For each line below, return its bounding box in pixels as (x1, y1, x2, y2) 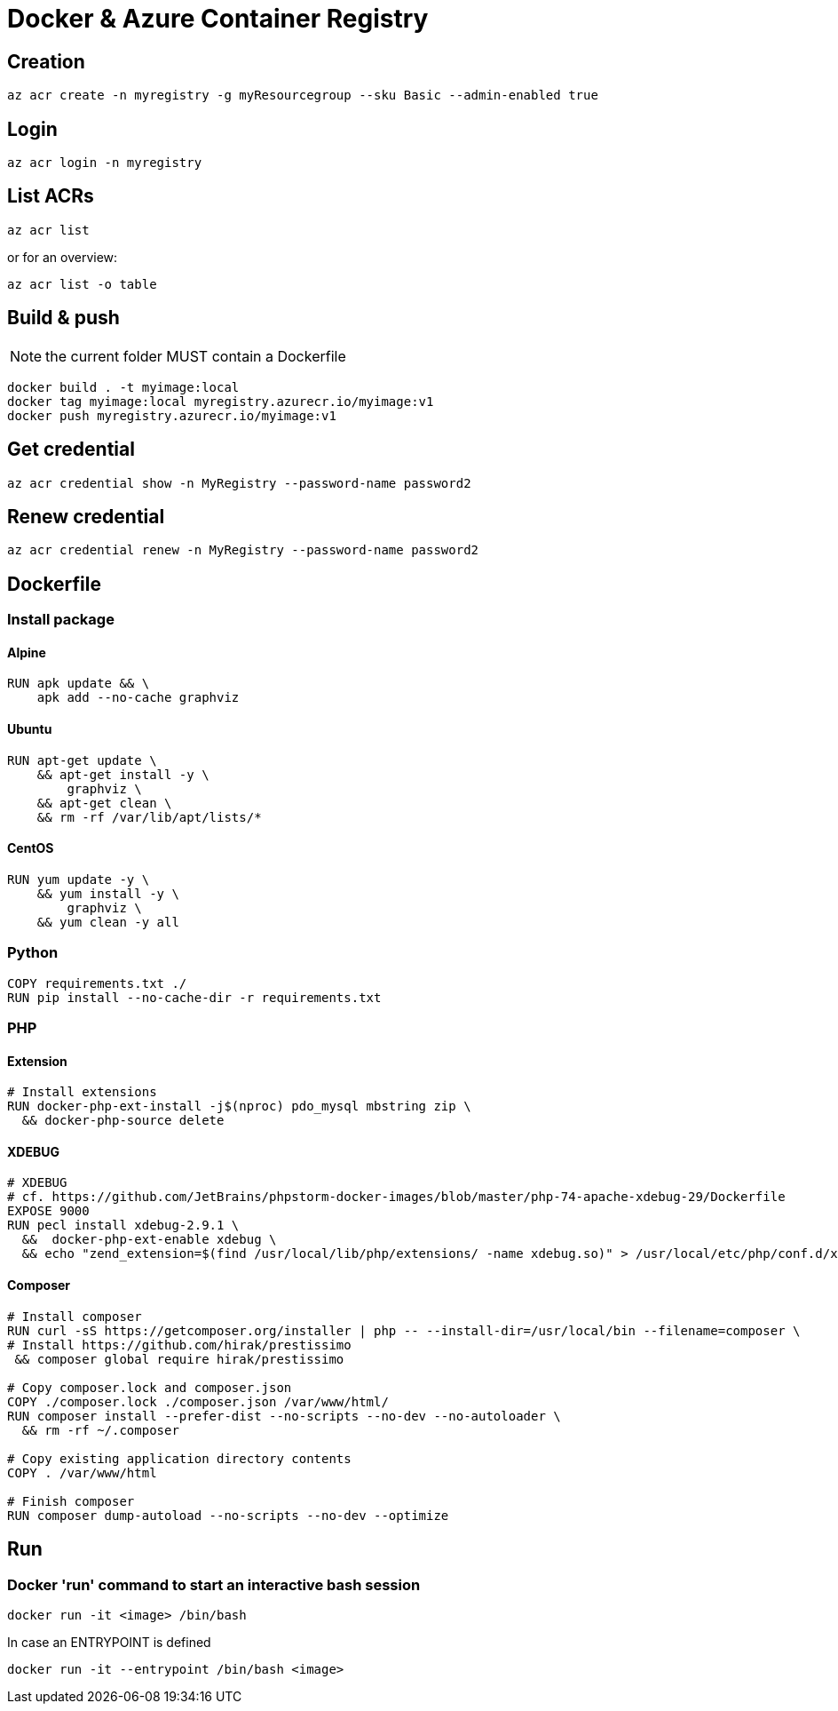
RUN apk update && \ (7, 676, 150, 691)
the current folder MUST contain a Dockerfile (45, 346, 346, 365)
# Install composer (7, 1309, 142, 1324)
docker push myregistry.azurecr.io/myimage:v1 (7, 408, 336, 423)
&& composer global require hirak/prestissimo (14, 1351, 344, 1366)
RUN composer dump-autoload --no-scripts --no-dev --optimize (7, 1508, 449, 1523)
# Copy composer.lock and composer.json (7, 1380, 292, 1395)
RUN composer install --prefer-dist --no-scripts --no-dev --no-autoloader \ (7, 1408, 561, 1423)
